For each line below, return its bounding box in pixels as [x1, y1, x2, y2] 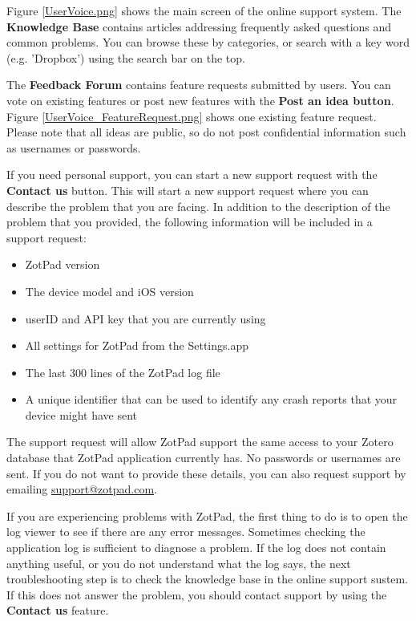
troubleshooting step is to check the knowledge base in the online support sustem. [6, 570, 409, 587]
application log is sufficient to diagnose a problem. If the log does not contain [6, 539, 386, 556]
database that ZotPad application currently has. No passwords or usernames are [6, 449, 401, 466]
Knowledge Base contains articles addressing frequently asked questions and [6, 18, 392, 34]
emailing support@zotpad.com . [6, 481, 157, 497]
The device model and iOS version [25, 282, 194, 299]
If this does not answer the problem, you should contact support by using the [6, 586, 387, 603]
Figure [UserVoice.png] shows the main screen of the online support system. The [6, 2, 402, 18]
